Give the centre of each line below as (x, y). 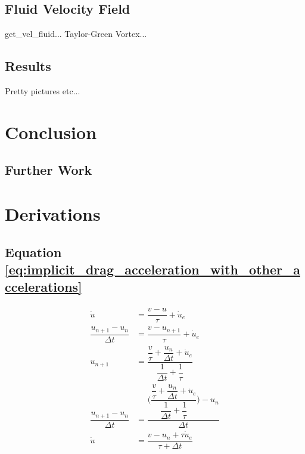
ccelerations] (43, 287)
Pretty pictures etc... (43, 91)
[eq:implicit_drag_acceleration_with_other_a (152, 269)
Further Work (49, 170)
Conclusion (51, 132)
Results (28, 66)
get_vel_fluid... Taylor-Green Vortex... (76, 34)
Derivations (53, 213)
